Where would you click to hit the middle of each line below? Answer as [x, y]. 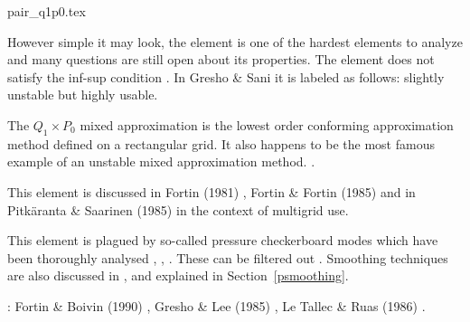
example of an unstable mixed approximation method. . [161, 161]
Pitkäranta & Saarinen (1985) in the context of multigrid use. [178, 209]
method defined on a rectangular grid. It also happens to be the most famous [221, 143]
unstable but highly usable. [83, 95]
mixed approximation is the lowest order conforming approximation [267, 124]
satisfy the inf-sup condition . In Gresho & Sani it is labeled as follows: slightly [226, 76]
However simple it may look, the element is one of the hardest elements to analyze [235, 41]
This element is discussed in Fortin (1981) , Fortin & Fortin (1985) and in [211, 191]
